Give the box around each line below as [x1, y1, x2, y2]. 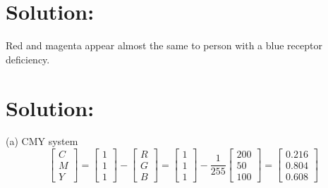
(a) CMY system [6, 134, 78, 149]
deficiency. [6, 51, 50, 66]
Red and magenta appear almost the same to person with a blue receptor [6, 38, 322, 53]
